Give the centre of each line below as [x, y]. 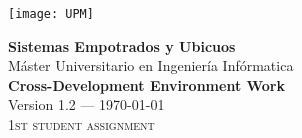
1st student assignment [81, 124]
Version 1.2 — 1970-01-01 [86, 104]
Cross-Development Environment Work [146, 84]
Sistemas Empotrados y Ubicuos [122, 45]
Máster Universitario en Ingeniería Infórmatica [151, 65]
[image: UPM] [51, 14]
